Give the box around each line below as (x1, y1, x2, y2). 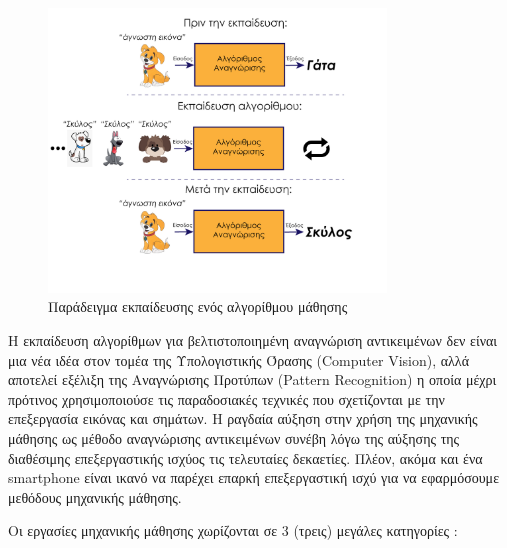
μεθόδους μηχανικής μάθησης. (8, 486, 182, 507)
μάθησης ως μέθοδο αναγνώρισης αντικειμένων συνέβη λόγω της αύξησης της (8, 428, 460, 449)
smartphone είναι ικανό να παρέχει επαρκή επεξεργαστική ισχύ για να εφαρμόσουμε (8, 467, 500, 488)
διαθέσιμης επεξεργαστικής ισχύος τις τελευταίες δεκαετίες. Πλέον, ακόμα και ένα (8, 447, 483, 468)
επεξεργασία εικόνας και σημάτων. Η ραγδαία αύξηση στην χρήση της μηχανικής (8, 408, 478, 429)
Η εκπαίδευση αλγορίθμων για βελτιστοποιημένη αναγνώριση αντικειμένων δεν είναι (8, 330, 498, 351)
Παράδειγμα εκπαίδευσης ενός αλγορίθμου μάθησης (48, 296, 348, 317)
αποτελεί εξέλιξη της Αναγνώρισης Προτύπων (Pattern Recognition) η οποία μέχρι (8, 369, 497, 390)
